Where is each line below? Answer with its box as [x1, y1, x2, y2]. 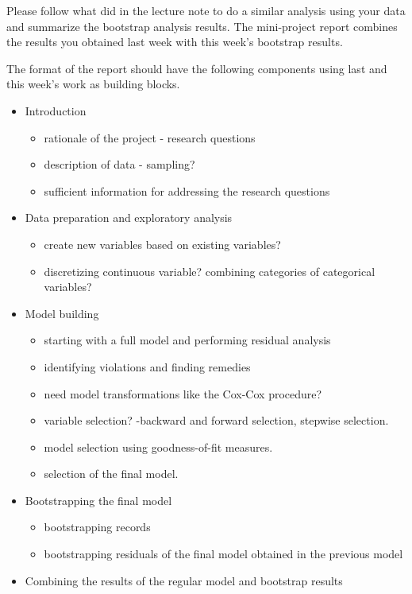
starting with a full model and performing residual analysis [44, 332, 331, 348]
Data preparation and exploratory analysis [25, 209, 233, 226]
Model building [25, 305, 99, 321]
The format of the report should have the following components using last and [6, 60, 387, 76]
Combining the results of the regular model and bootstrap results [25, 572, 343, 588]
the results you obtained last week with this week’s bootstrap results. [6, 33, 343, 50]
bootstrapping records [44, 518, 151, 535]
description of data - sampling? [44, 156, 195, 173]
